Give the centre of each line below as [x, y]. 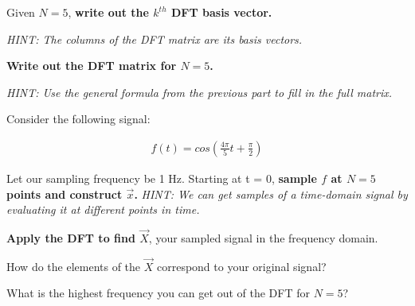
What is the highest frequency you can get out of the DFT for [158, 293]
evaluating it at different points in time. [103, 209]
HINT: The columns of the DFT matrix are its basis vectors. [155, 39]
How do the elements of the [74, 266]
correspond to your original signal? [241, 266]
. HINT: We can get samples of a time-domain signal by [271, 194]
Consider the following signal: [78, 119]
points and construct [65, 194]
